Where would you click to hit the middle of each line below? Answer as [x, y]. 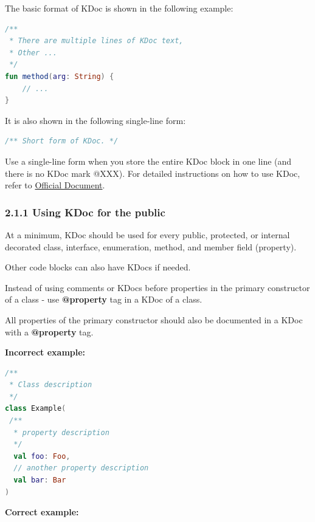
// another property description [81, 468]
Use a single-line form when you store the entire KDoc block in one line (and [148, 161]
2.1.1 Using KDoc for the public [85, 212]
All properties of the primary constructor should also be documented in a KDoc [154, 319]
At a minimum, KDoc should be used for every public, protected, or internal [147, 234]
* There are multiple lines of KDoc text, [96, 41]
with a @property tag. [49, 331]
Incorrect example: [45, 352]
